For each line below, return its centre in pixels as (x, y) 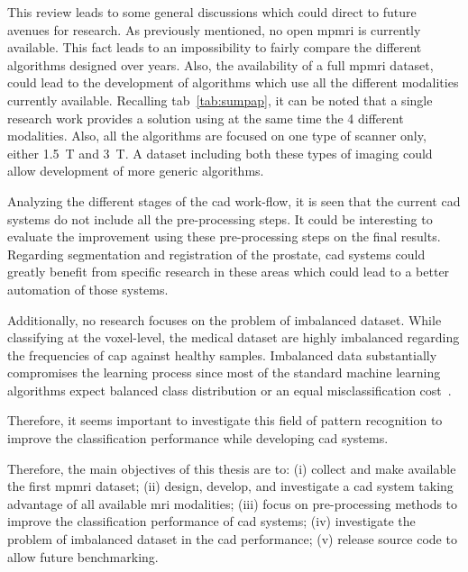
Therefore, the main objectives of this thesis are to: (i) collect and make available (232, 468)
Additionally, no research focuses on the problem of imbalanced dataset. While (225, 319)
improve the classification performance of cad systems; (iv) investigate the (211, 521)
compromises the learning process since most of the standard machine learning (224, 372)
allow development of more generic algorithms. (136, 171)
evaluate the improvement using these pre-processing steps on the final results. (224, 236)
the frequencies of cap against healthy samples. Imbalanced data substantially (222, 354)
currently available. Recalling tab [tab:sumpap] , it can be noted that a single (220, 100)
